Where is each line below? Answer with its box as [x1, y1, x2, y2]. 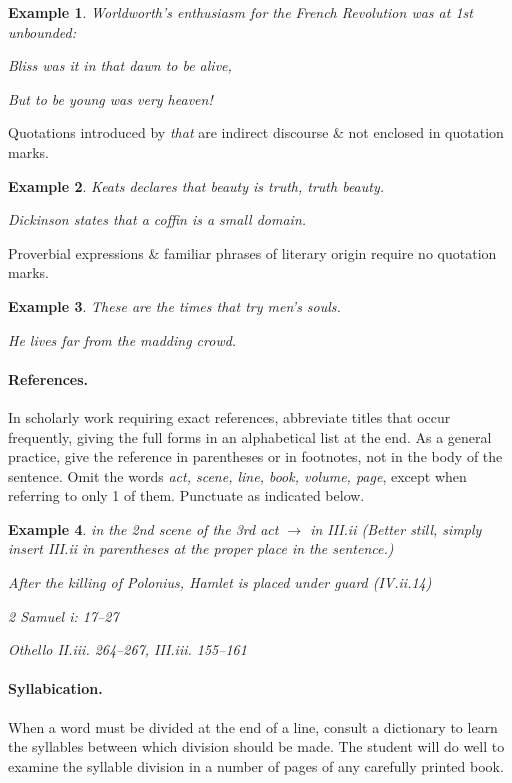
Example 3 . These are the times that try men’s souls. [8, 295, 341, 316]
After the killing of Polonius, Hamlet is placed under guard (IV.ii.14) [8, 572, 432, 593]
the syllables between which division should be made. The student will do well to [8, 736, 505, 757]
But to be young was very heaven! [8, 88, 213, 109]
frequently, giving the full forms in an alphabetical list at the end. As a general [8, 426, 492, 447]
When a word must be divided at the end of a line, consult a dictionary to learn [8, 716, 498, 737]
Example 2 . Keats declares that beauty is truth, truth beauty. [8, 175, 385, 196]
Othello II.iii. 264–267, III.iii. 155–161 [8, 639, 247, 660]
